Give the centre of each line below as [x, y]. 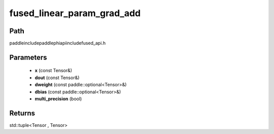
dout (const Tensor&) [57, 78]
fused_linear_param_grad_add [75, 13]
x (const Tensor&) [54, 71]
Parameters [28, 57]
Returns [22, 113]
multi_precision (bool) [58, 99]
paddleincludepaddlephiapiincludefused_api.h [58, 43]
